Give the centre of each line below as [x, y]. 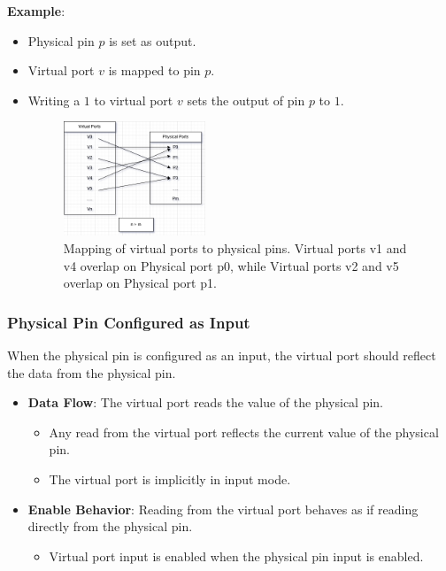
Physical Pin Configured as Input [129, 322]
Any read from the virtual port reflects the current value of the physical [244, 432]
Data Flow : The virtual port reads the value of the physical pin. [206, 402]
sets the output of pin [246, 100]
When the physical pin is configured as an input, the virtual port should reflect [222, 355]
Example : [36, 11]
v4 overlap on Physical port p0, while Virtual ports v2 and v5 [231, 265]
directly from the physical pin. [110, 526]
